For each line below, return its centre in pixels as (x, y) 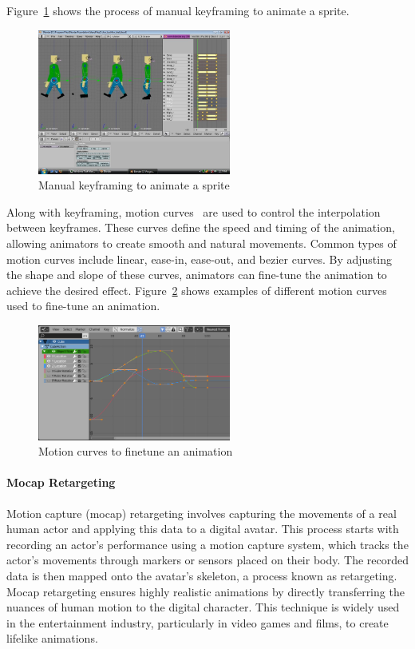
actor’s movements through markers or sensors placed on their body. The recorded (208, 560)
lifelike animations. (52, 638)
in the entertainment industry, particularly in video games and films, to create (198, 622)
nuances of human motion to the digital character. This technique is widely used (203, 607)
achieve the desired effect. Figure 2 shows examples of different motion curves (197, 290)
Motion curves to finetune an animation (136, 451)
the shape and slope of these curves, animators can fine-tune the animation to (197, 275)
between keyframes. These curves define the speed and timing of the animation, (201, 227)
